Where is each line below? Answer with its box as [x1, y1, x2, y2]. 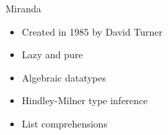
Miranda [6, 1, 41, 15]
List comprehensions [21, 116, 107, 130]
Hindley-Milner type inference [21, 93, 148, 108]
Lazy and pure [21, 47, 83, 62]
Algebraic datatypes [21, 70, 107, 84]
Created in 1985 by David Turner [21, 24, 162, 38]
